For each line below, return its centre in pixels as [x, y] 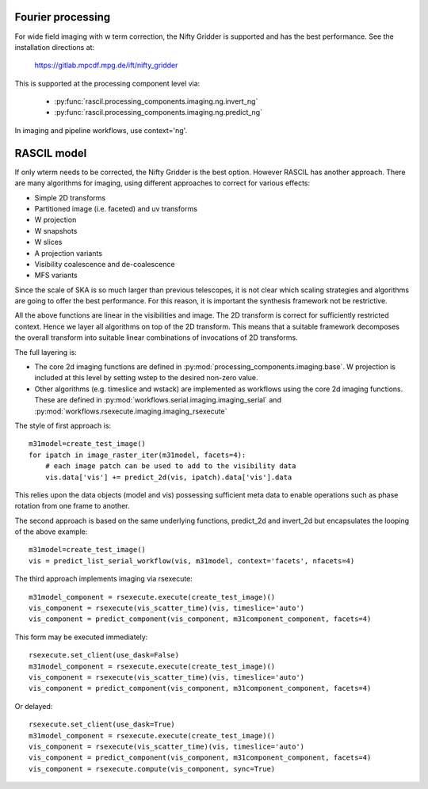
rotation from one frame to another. [72, 506]
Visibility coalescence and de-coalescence [105, 264]
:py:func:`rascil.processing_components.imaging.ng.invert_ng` [156, 101]
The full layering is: [46, 352]
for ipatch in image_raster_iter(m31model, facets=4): [138, 455]
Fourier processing [63, 17]
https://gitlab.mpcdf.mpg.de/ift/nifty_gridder [106, 65]
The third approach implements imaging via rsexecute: [104, 579]
